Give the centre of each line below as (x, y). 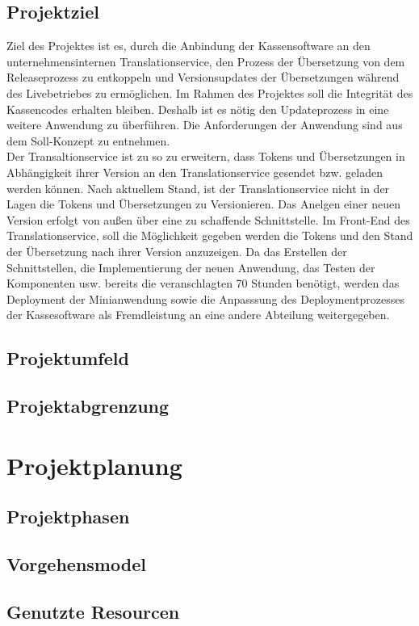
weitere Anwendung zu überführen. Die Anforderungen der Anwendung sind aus (205, 125)
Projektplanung (94, 465)
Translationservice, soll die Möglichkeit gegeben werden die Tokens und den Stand (210, 235)
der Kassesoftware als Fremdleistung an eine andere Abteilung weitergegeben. (198, 315)
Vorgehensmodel (76, 564)
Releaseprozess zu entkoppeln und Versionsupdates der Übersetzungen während (203, 77)
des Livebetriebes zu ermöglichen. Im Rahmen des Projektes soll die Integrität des (210, 92)
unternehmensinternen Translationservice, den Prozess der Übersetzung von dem (206, 61)
